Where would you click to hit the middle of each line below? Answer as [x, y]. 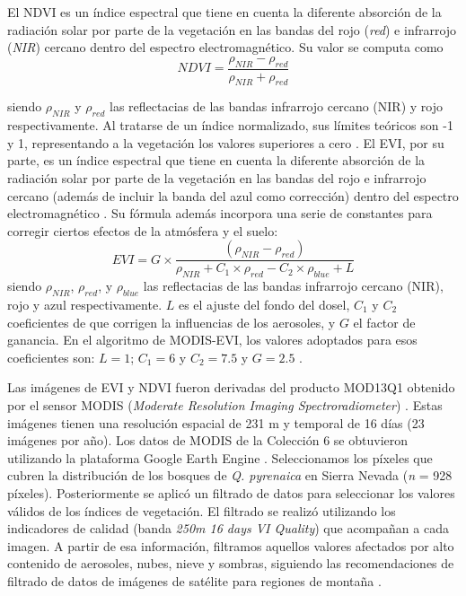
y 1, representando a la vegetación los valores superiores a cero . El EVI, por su [226, 142]
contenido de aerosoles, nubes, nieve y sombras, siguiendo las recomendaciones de [231, 563]
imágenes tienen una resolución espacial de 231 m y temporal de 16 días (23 [216, 422]
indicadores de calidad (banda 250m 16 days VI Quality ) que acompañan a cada [228, 528]
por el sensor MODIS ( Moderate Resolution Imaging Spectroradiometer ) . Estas [225, 404]
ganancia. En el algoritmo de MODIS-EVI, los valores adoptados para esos [212, 340]
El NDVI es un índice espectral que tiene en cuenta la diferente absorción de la [224, 12]
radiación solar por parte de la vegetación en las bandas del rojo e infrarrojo [217, 177]
